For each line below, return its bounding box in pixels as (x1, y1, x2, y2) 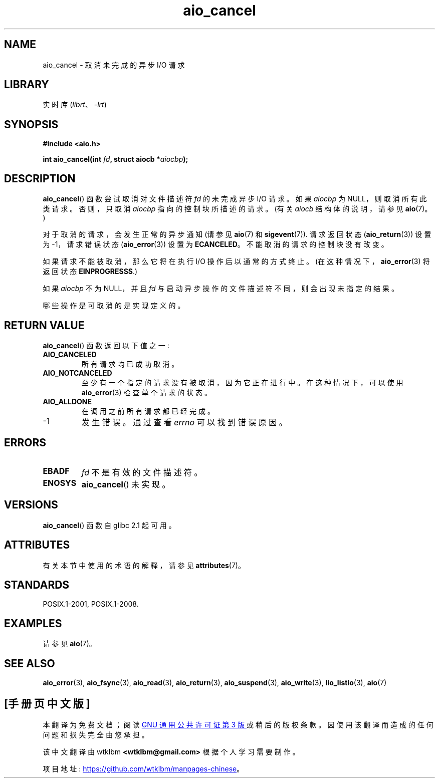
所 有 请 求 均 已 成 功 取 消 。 (81, 359, 179, 368)
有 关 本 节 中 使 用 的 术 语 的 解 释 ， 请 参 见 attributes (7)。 (43, 561, 245, 570)
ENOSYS (43, 477, 77, 488)
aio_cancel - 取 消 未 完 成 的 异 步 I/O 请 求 (43, 60, 185, 69)
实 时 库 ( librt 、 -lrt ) (43, 100, 107, 109)
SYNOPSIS (4, 118, 59, 131)
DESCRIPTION (4, 172, 76, 185)
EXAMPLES (4, 617, 62, 630)
